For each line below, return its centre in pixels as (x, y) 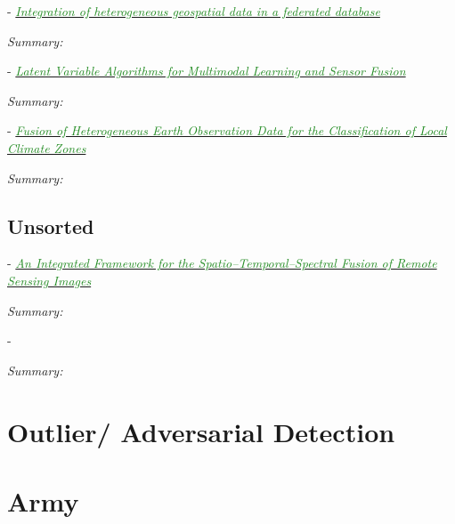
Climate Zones (47, 147)
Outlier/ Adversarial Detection (201, 431)
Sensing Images (49, 280)
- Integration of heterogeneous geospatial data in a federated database (194, 11)
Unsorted (51, 226)
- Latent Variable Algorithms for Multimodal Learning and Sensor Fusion (207, 71)
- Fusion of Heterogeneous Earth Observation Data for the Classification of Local (227, 130)
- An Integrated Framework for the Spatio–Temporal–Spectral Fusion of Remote (222, 263)
